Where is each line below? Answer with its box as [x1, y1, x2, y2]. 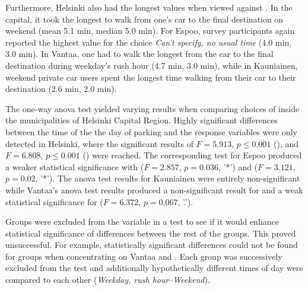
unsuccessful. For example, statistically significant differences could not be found [5, 238, 298, 251]
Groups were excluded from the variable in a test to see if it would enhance [5, 215, 279, 228]
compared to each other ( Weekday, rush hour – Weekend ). [5, 273, 210, 286]
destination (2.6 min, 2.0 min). [5, 82, 117, 95]
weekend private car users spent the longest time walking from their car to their [5, 71, 296, 83]
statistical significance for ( [5, 195, 103, 208]
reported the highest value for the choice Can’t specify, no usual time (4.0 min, [5, 36, 292, 48]
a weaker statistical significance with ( [5, 160, 144, 173]
